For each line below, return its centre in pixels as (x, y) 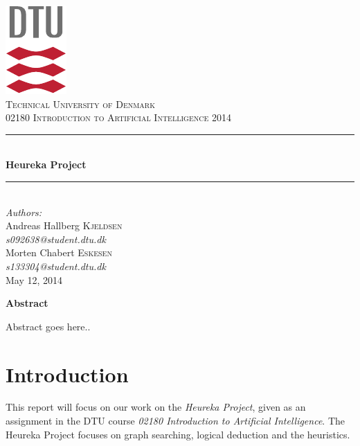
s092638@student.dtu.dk (56, 239)
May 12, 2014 (34, 279)
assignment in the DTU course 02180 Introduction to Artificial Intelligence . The (175, 421)
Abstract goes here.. (48, 326)
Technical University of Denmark (80, 104)
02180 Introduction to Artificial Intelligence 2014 (118, 117)
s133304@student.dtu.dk (56, 266)
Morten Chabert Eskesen (59, 252)
